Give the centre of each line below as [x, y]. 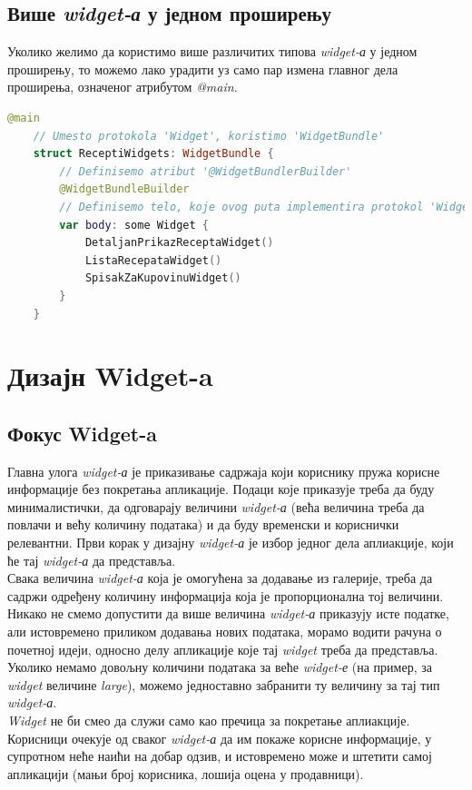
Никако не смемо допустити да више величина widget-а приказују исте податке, [228, 613]
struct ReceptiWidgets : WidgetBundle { [153, 154]
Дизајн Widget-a [110, 375]
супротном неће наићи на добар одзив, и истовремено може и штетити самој [220, 756]
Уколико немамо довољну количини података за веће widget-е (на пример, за [220, 667]
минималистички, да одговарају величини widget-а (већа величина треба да [216, 506]
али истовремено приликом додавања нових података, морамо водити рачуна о [225, 632]
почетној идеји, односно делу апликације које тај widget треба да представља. [223, 649]
